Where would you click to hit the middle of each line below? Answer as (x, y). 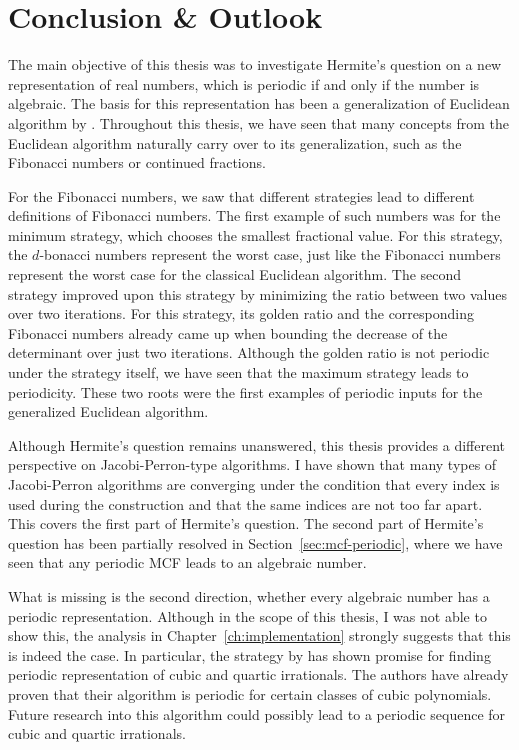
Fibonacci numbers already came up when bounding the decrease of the (228, 332)
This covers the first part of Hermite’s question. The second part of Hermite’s (246, 523)
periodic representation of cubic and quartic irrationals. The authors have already (258, 674)
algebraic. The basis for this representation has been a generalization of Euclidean (259, 103)
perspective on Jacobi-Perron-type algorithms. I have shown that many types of (252, 464)
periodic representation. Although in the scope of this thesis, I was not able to (247, 615)
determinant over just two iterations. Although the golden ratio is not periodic (249, 352)
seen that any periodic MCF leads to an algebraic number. (187, 562)
